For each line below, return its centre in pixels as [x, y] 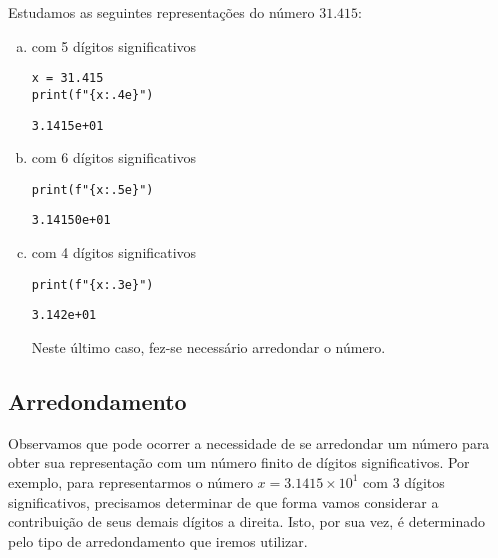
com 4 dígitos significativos [114, 252]
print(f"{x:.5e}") [92, 189]
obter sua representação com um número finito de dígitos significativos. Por [239, 462]
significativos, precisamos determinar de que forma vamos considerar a [223, 501]
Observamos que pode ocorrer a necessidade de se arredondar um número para [249, 442]
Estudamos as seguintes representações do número [161, 12]
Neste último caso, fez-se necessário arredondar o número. [208, 346]
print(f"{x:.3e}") [92, 284]
